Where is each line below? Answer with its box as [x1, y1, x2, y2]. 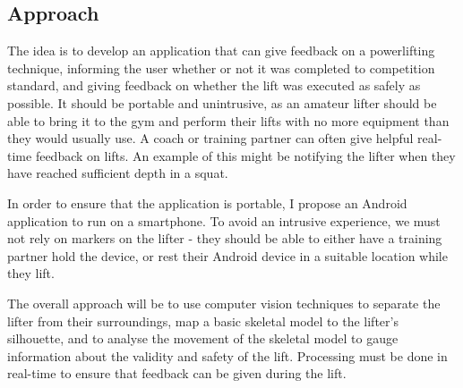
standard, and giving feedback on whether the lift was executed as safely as [7, 76, 421, 95]
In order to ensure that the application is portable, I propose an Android [7, 193, 407, 212]
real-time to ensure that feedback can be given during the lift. [7, 364, 347, 383]
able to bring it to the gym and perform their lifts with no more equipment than [7, 111, 450, 130]
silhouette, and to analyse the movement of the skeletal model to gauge [7, 329, 399, 348]
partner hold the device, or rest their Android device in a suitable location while [7, 246, 448, 265]
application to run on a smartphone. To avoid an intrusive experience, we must [7, 211, 441, 230]
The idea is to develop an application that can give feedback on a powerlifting [7, 41, 435, 60]
